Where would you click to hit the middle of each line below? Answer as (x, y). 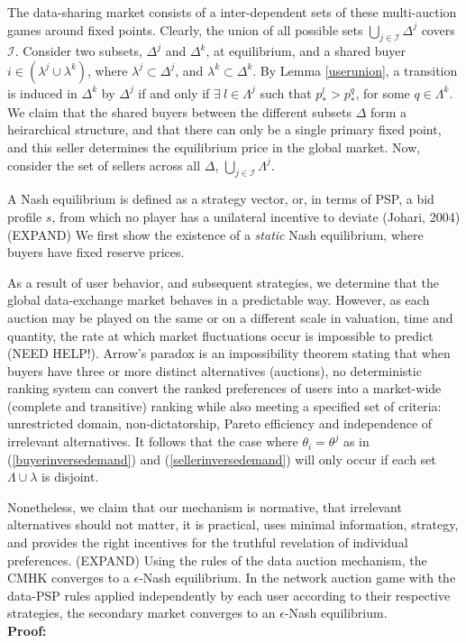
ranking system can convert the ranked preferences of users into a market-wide (224, 388)
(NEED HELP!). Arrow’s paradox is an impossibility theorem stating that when (229, 353)
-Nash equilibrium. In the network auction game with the (297, 578)
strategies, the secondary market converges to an (142, 613)
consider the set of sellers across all (104, 165)
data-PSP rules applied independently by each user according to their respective (229, 595)
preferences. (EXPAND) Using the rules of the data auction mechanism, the (217, 560)
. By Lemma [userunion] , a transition (355, 70)
